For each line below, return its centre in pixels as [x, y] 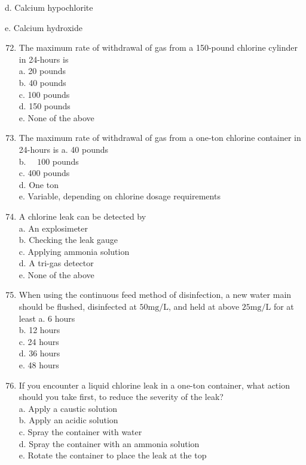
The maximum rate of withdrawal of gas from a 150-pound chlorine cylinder [158, 47]
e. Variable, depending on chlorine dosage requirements [120, 196]
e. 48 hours [39, 365]
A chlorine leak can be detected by [82, 216]
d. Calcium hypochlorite [49, 7]
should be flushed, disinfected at [78, 307]
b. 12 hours [39, 330]
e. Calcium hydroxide [44, 27]
